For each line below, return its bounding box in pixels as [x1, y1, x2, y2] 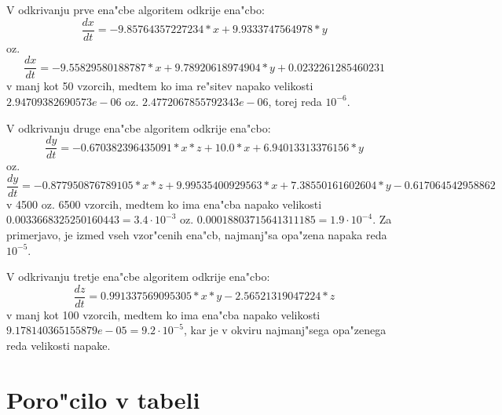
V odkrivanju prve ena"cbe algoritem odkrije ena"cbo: [6, 2, 265, 17]
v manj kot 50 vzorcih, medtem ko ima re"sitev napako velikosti [6, 78, 313, 94]
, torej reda [268, 93, 322, 109]
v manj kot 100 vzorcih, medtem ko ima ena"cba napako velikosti [6, 306, 321, 322]
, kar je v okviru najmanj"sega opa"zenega [184, 322, 387, 338]
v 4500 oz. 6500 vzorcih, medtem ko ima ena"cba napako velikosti [6, 195, 322, 212]
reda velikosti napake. [6, 337, 111, 354]
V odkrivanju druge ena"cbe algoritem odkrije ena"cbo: [6, 119, 271, 136]
